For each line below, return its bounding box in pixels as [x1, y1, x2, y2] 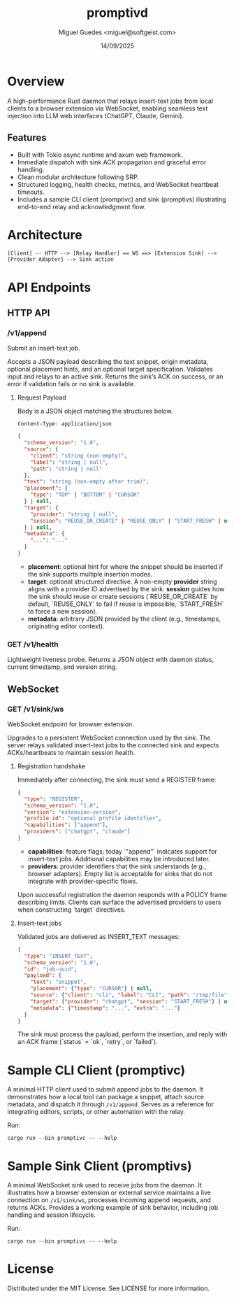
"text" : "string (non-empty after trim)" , [24, 478, 149, 486]
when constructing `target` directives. [17, 905, 126, 914]
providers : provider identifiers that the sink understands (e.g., [27, 862, 206, 870]
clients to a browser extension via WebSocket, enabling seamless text [7, 104, 208, 113]
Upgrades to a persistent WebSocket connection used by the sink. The [7, 733, 211, 742]
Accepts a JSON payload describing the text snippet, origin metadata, [7, 358, 209, 366]
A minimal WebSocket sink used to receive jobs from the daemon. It [7, 1181, 203, 1190]
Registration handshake [17, 761, 86, 770]
